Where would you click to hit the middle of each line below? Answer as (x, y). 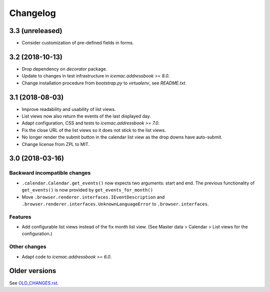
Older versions (33, 271)
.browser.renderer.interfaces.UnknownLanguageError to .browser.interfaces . (115, 204)
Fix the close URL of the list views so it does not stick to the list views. (94, 130)
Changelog (32, 13)
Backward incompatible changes (50, 173)
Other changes (28, 246)
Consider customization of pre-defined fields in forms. (78, 43)
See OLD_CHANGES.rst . (34, 283)
